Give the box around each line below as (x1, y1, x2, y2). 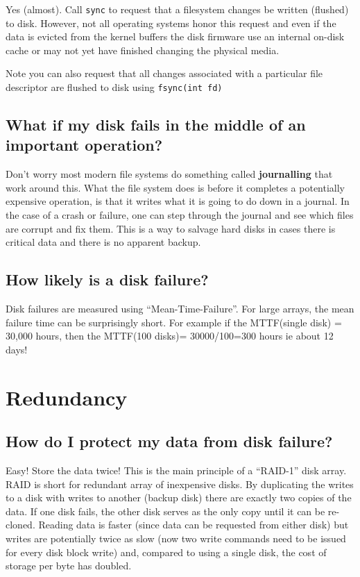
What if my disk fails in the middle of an (6, 114, 306, 135)
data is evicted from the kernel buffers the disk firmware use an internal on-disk (6, 29, 345, 44)
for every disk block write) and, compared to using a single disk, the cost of (6, 544, 327, 559)
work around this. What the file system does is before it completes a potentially (6, 180, 345, 194)
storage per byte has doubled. (6, 558, 132, 573)
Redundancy (6, 383, 128, 411)
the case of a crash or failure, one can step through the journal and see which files (6, 208, 354, 222)
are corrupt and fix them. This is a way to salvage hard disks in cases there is (6, 221, 336, 235)
